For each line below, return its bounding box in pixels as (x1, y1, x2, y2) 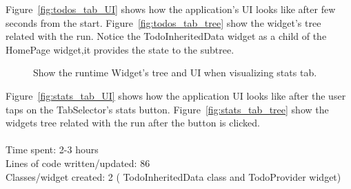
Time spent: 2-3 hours (6, 142, 99, 157)
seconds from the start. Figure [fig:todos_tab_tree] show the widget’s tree (6, 15, 321, 30)
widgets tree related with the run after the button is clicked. (6, 115, 260, 130)
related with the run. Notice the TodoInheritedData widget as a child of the (6, 29, 327, 43)
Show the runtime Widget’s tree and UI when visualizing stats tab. (33, 65, 317, 80)
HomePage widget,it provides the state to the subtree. (6, 42, 234, 56)
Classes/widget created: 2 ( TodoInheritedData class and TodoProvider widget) (6, 169, 341, 184)
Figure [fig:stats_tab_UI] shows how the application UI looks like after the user (6, 88, 346, 102)
